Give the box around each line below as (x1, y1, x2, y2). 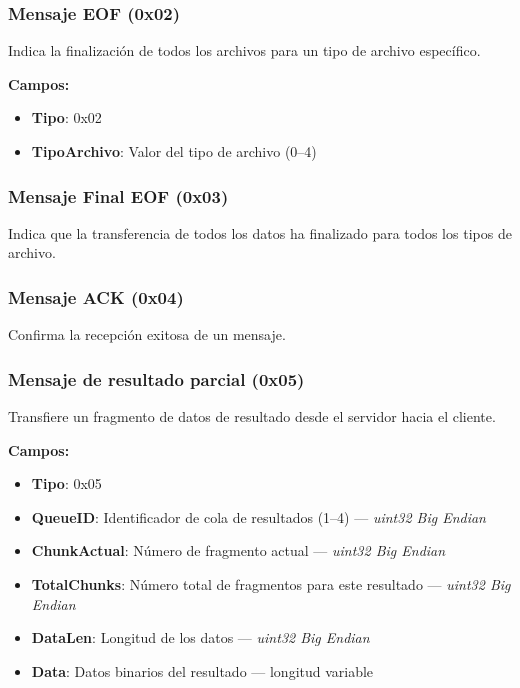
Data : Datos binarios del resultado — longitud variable (31, 660, 374, 681)
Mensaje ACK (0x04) (8, 284, 184, 309)
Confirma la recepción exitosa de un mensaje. (8, 324, 286, 345)
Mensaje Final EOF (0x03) (8, 183, 229, 208)
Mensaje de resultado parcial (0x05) (8, 366, 305, 391)
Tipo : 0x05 (31, 473, 102, 494)
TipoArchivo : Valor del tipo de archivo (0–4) (31, 141, 317, 161)
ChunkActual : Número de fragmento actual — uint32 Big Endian (31, 540, 446, 561)
